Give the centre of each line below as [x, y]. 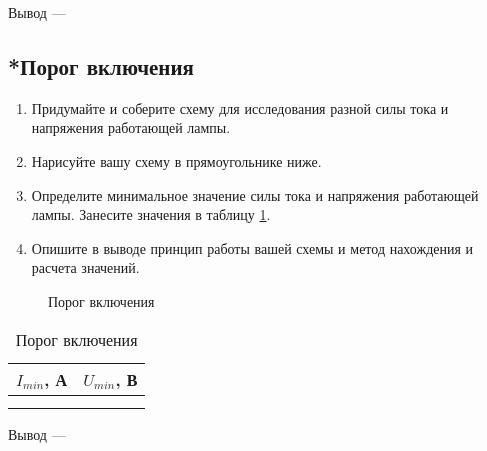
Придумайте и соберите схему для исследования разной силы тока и [240, 107]
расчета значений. [85, 267]
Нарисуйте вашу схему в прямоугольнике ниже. [176, 160]
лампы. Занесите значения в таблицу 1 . [151, 214]
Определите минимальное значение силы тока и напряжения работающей [255, 194]
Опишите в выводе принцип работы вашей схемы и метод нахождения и [252, 247]
